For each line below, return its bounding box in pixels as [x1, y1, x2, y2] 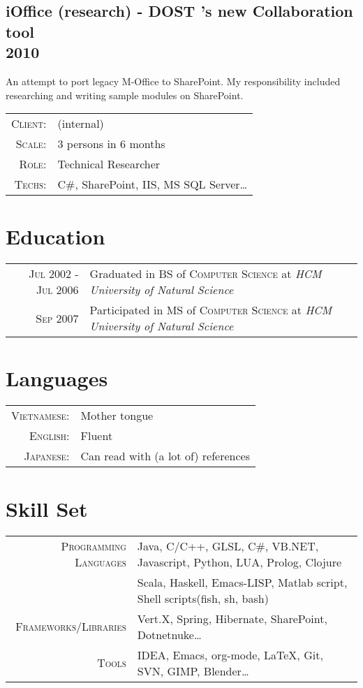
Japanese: [24, 448, 70, 464]
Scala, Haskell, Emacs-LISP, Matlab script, [137, 573, 348, 590]
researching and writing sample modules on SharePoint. [6, 87, 244, 102]
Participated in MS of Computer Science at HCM [89, 302, 332, 319]
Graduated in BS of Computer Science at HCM [89, 265, 322, 282]
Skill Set [6, 494, 88, 522]
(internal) [57, 115, 104, 132]
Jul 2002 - [29, 265, 79, 282]
